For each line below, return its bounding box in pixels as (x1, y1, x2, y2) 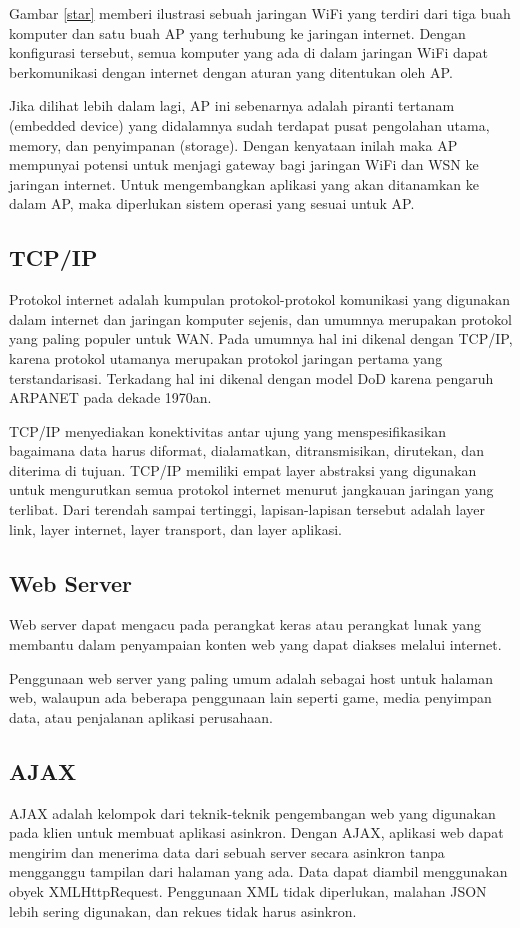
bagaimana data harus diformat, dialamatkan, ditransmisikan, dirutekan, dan (9, 440, 484, 461)
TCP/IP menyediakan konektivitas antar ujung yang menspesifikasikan (9, 420, 447, 441)
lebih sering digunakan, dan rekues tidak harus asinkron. (9, 900, 357, 921)
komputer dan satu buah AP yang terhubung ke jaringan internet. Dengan (9, 22, 466, 43)
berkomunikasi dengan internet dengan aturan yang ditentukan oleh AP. (9, 61, 453, 82)
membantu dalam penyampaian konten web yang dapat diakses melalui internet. (9, 634, 502, 655)
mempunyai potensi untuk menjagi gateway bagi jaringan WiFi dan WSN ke (9, 154, 479, 175)
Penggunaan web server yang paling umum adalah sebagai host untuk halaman (9, 667, 493, 688)
